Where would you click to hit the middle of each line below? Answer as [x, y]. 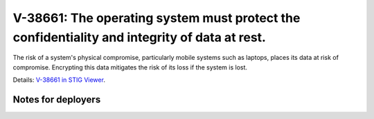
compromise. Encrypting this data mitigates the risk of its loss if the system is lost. [130, 67]
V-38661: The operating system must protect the [157, 18]
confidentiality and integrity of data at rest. [140, 37]
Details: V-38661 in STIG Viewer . [59, 80]
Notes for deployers [57, 99]
